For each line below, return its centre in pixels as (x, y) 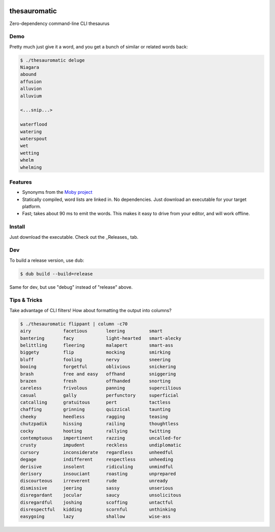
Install (17, 227)
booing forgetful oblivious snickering (98, 367)
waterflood (34, 124)
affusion (31, 81)
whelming (31, 167)
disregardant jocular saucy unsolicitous (101, 495)
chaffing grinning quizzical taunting (95, 410)
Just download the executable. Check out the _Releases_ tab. (74, 237)
